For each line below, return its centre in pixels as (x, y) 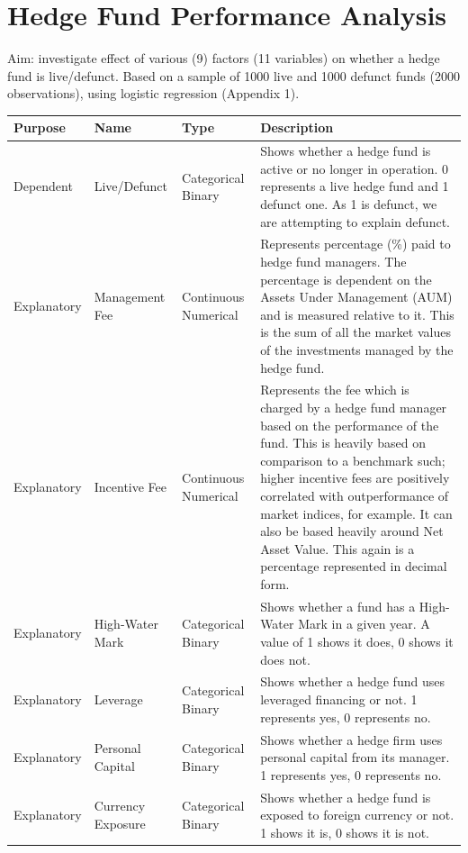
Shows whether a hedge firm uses (351, 739)
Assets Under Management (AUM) (356, 297)
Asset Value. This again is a (337, 548)
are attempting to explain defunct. (355, 221)
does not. (285, 659)
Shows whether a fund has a (338, 606)
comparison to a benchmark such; (353, 460)
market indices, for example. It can (356, 513)
